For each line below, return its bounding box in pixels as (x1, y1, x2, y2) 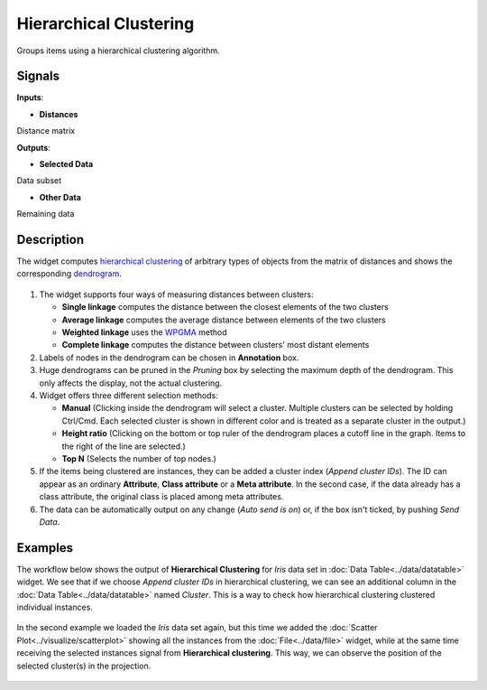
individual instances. (16, 601, 94, 612)
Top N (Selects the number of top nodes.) (61, 452, 216, 464)
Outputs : (16, 142, 51, 153)
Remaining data (16, 209, 75, 219)
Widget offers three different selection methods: (39, 390, 218, 401)
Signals (16, 69, 60, 84)
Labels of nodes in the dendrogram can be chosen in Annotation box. (39, 352, 299, 363)
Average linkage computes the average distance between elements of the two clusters (61, 314, 387, 325)
